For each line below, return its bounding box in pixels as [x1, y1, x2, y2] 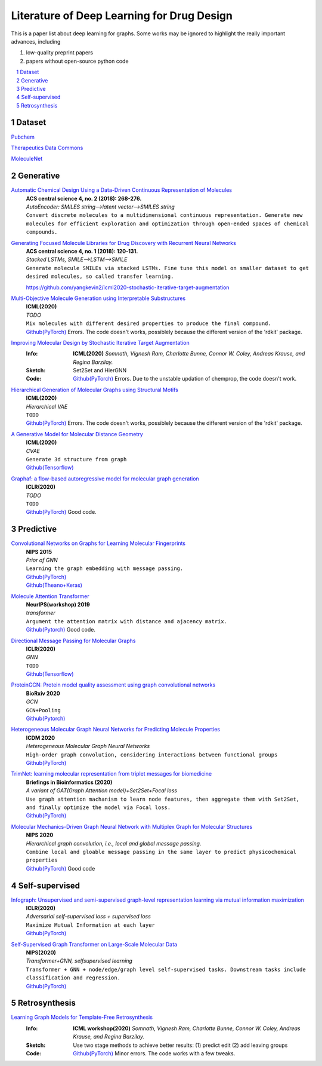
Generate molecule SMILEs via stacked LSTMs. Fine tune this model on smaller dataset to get [26, 265, 309, 271]
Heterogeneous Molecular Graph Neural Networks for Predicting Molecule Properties [11, 726, 221, 733]
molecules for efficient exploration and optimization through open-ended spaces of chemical [26, 220, 309, 227]
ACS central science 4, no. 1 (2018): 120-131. [26, 248, 138, 255]
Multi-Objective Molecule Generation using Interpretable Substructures [11, 295, 186, 302]
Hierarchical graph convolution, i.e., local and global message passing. [26, 840, 202, 847]
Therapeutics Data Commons [11, 144, 83, 151]
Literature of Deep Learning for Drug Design [11, 9, 233, 22]
